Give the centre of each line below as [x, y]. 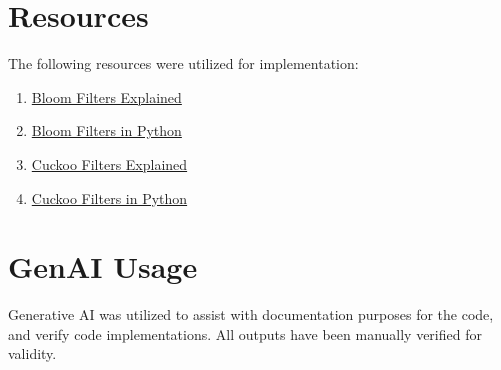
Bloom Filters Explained [106, 96]
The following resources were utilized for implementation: [183, 63]
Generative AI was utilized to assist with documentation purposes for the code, [251, 314]
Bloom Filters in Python [106, 130]
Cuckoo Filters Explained [109, 163]
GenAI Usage [103, 266]
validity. [32, 353]
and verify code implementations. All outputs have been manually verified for [245, 333]
